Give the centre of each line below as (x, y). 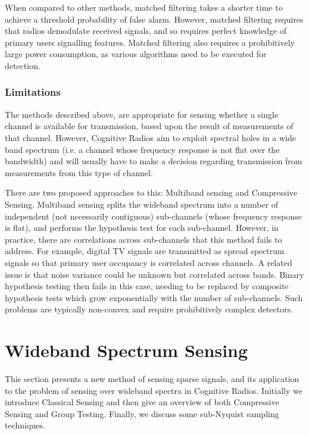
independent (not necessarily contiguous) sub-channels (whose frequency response (153, 216)
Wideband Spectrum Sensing (127, 350)
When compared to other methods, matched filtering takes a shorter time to (144, 7)
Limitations (33, 92)
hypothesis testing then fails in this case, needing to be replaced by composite (147, 286)
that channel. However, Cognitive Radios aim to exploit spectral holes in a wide (150, 137)
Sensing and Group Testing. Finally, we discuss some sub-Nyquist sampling (142, 413)
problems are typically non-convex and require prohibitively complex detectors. (149, 309)
